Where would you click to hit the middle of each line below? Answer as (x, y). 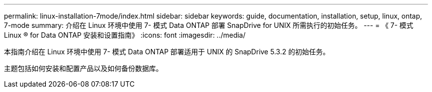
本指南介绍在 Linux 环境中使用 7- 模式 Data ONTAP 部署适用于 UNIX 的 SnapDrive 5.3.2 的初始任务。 (167, 52)
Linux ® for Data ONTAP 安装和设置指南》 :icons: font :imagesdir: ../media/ (125, 35)
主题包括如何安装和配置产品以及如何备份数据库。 (83, 68)
